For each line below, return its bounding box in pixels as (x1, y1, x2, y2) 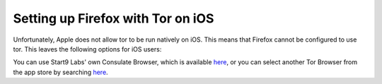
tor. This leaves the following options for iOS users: (13, 44, 162, 53)
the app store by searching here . (13, 68, 109, 76)
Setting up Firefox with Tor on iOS (13, 11, 214, 26)
